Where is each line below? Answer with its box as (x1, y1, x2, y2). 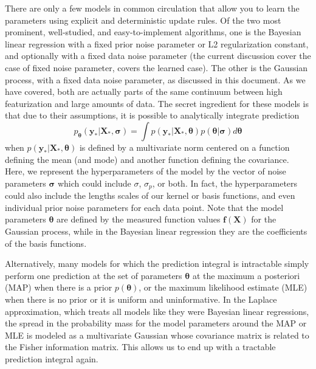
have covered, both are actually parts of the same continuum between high (5, 85, 283, 98)
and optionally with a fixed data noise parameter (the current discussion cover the (5, 49, 311, 62)
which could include (57, 176, 131, 189)
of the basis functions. (5, 236, 87, 249)
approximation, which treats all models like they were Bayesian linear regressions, (5, 305, 309, 317)
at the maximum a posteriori (192, 269, 300, 281)
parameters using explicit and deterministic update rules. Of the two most (5, 13, 281, 26)
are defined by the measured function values (57, 213, 221, 226)
